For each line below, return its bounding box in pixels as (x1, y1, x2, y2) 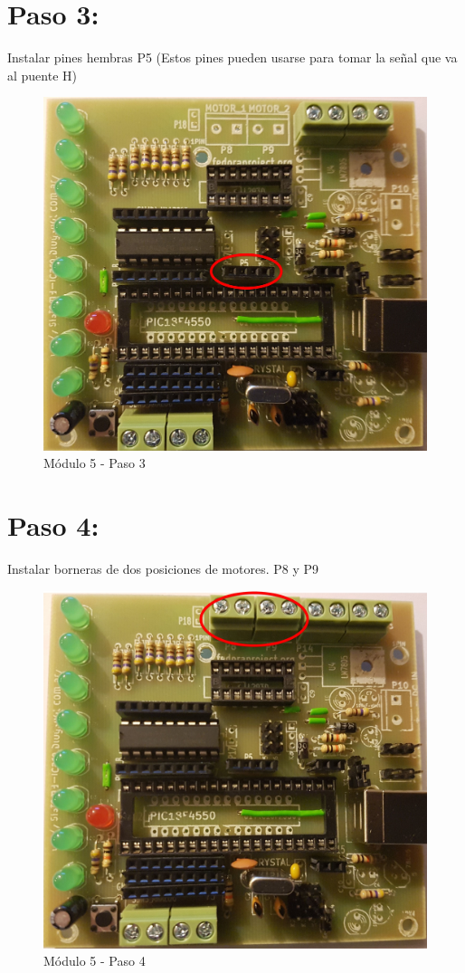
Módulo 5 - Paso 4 (43, 951, 146, 970)
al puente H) (7, 65, 77, 84)
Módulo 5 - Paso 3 (43, 453, 146, 472)
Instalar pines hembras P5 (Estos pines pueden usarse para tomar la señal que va (7, 48, 458, 67)
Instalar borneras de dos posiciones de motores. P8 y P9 (7, 559, 318, 578)
